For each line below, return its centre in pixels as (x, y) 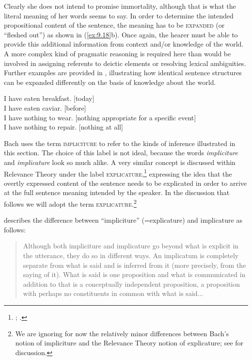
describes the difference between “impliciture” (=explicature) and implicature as (123, 220)
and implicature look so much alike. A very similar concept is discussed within (120, 162)
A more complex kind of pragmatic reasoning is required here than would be (118, 53)
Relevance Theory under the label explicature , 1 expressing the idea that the (118, 173)
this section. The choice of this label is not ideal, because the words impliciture (121, 153)
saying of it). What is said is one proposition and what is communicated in (134, 274)
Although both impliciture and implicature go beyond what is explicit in (131, 246)
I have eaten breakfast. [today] (49, 98)
